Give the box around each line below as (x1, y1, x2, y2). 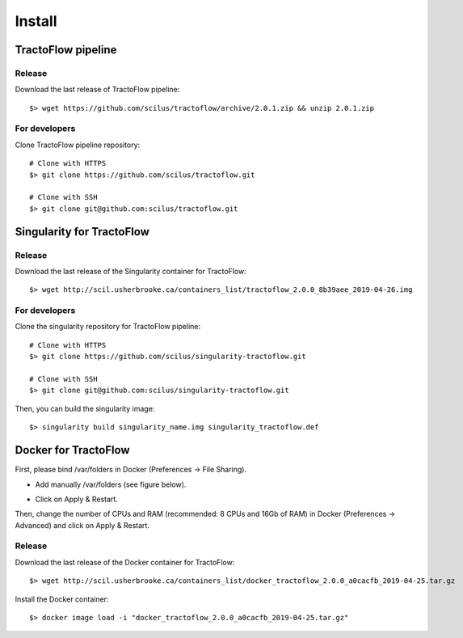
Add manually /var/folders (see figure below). (35, 480, 187, 489)
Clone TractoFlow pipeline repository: (15, 140, 141, 150)
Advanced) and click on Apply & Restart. (15, 520, 149, 530)
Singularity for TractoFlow (15, 225, 149, 239)
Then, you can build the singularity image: (15, 404, 155, 413)
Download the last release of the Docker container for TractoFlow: (15, 557, 235, 567)
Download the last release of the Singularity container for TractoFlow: (15, 266, 246, 276)
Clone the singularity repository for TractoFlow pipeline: (15, 322, 201, 332)
